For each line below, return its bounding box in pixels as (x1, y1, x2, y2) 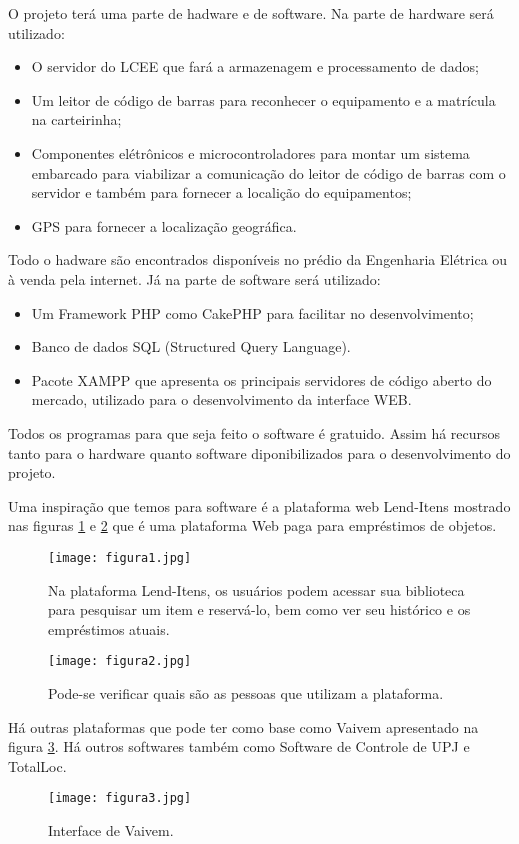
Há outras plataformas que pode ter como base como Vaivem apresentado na (8, 716, 479, 737)
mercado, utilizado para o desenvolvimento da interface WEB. (31, 389, 412, 410)
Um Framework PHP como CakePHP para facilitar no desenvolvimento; (31, 302, 474, 323)
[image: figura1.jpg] (48, 550, 192, 565)
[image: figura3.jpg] (48, 791, 192, 806)
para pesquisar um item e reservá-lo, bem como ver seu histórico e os (48, 599, 471, 620)
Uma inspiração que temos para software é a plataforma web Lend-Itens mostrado (8, 495, 511, 516)
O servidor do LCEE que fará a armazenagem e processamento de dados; (31, 56, 479, 77)
